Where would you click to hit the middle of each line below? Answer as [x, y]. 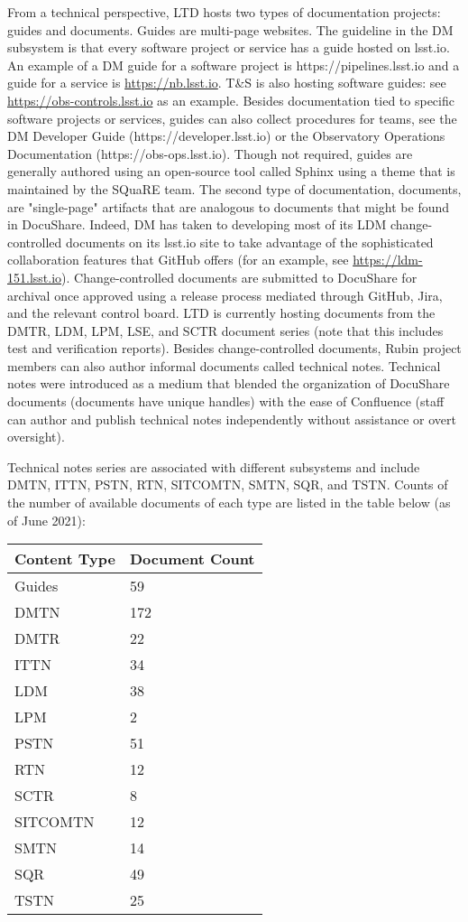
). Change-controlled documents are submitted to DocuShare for [239, 277]
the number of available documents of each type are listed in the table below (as [229, 503]
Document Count [192, 559]
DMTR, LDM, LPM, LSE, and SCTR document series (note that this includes [225, 330]
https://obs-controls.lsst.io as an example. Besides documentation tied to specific [231, 100]
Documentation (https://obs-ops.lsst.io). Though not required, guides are [210, 153]
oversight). [36, 437]
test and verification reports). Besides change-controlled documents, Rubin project [234, 348]
